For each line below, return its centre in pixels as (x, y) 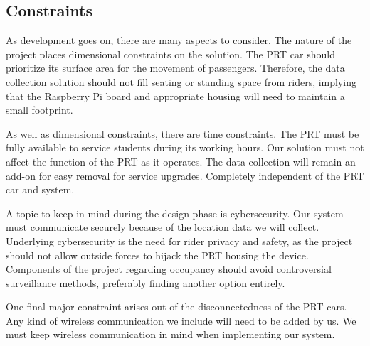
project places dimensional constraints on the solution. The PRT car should (170, 54)
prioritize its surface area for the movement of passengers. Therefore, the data (175, 68)
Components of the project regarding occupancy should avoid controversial (169, 269)
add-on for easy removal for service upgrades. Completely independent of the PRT (185, 175)
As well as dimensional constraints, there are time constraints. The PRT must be (183, 133)
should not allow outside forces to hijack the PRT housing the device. (157, 255)
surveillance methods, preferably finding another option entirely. (146, 282)
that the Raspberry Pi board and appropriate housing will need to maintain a (175, 96)
